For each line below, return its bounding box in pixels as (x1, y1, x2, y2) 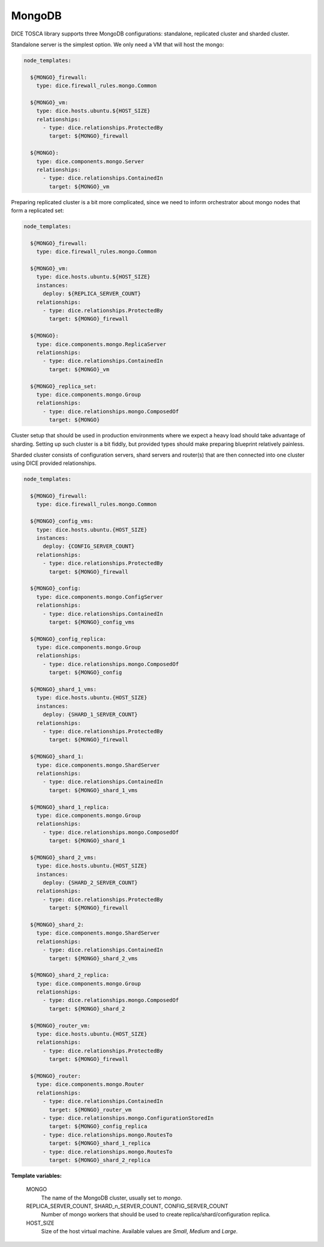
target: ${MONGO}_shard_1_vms (49, 787, 138, 793)
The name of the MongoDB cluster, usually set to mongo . (41, 1194, 182, 1201)
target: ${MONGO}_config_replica (49, 1123, 148, 1130)
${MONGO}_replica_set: (30, 383, 97, 390)
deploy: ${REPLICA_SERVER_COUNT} (43, 290, 141, 297)
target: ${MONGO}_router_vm (49, 1106, 132, 1113)
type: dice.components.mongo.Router (36, 1081, 144, 1088)
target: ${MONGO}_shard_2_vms (49, 955, 138, 962)
